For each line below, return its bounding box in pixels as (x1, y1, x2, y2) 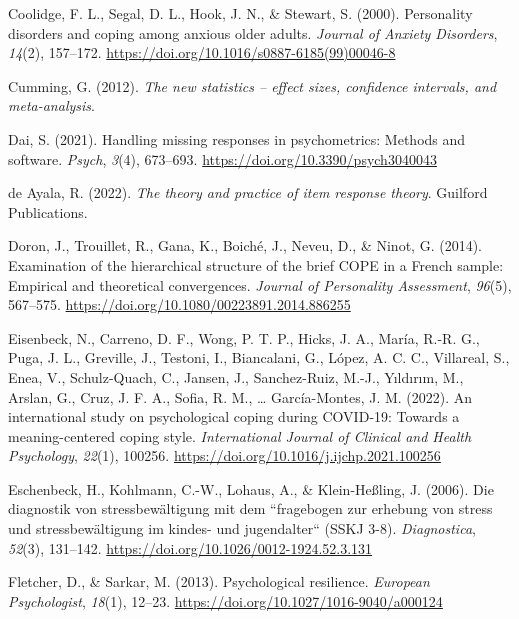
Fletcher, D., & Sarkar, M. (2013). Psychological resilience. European (8, 571, 430, 592)
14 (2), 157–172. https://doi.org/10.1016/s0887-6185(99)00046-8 (8, 42, 396, 63)
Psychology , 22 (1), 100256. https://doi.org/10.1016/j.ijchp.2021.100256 (8, 445, 441, 466)
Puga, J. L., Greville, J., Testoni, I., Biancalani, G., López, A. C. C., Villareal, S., (8, 347, 510, 368)
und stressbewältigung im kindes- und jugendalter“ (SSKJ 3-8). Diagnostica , (8, 518, 476, 539)
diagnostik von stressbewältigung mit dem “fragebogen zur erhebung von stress (8, 498, 493, 519)
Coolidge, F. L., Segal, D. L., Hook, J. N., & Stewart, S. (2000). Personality (8, 3, 473, 23)
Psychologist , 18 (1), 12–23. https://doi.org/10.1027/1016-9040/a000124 (8, 590, 443, 611)
